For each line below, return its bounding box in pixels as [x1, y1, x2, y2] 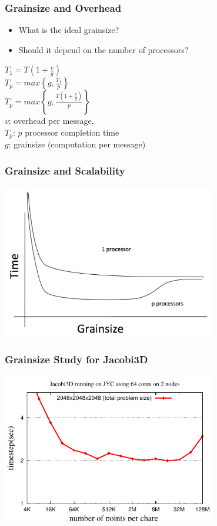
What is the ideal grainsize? [18, 24, 119, 36]
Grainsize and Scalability [5, 163, 125, 177]
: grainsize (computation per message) [8, 138, 146, 150]
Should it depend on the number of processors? [18, 43, 189, 55]
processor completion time [25, 126, 119, 138]
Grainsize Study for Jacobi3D [5, 351, 148, 366]
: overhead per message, [8, 114, 94, 127]
